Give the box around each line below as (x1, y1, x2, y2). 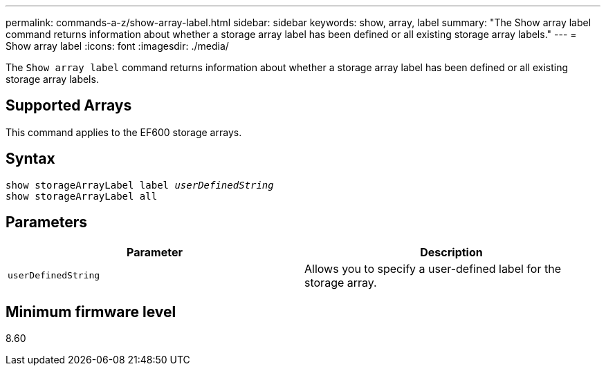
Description (420, 245, 483, 259)
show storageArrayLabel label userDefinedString (6, 179, 274, 191)
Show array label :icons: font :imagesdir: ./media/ (6, 40, 229, 52)
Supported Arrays (6, 97, 132, 115)
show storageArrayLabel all (6, 190, 158, 202)
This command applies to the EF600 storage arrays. (6, 126, 242, 138)
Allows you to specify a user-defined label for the (304, 261, 561, 276)
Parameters (6, 213, 87, 231)
